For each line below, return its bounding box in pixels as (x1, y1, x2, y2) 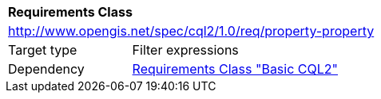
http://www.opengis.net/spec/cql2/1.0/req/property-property (8, 23, 375, 39)
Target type (8, 42, 77, 58)
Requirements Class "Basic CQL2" (132, 61, 339, 77)
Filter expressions (132, 42, 239, 58)
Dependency (8, 61, 85, 77)
